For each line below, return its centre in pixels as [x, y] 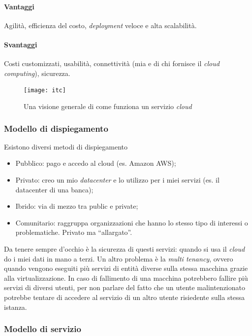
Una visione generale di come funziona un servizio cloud [108, 106]
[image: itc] [45, 91]
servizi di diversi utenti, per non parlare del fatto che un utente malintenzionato [125, 287]
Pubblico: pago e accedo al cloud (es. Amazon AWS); [96, 163]
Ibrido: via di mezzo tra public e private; [77, 206]
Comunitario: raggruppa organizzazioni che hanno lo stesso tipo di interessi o [132, 222]
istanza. [16, 307]
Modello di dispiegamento [56, 128]
